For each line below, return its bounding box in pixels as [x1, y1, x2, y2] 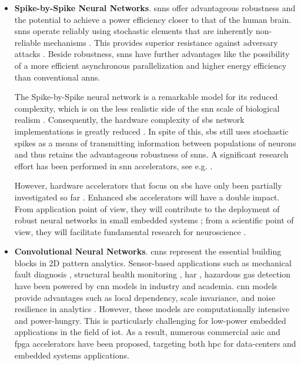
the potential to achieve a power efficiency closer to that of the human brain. [14, 13, 292, 25]
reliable [14, 36, 41, 48]
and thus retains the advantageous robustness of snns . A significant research [14, 148, 289, 160]
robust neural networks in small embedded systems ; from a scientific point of [14, 214, 294, 226]
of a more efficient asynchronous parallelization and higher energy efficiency [14, 59, 287, 71]
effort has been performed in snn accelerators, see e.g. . [14, 159, 213, 172]
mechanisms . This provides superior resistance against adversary [43, 36, 278, 48]
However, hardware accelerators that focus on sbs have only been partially [14, 179, 282, 192]
